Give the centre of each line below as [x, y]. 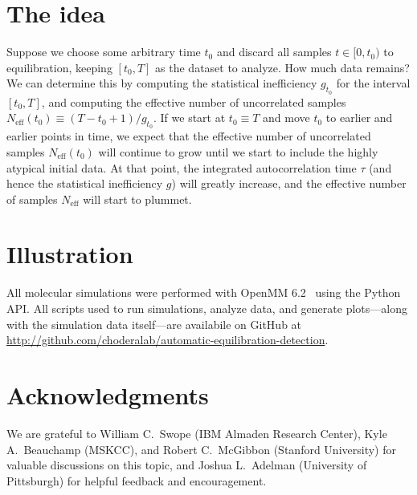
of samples [32, 199]
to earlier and [359, 118]
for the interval [373, 83]
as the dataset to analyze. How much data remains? [282, 67]
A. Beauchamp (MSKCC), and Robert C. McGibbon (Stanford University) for [201, 449]
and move [286, 118]
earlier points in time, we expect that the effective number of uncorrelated [189, 136]
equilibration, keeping [59, 67]
